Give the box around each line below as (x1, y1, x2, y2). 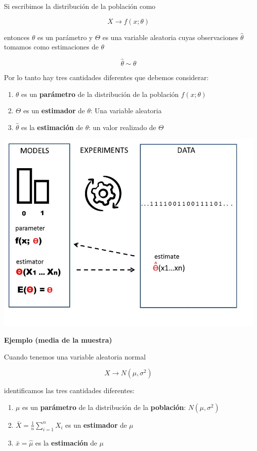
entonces (4, 32, 30, 42)
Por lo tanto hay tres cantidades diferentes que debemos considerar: (4, 72, 209, 82)
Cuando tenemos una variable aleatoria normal (4, 351, 146, 361)
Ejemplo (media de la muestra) (4, 334, 112, 345)
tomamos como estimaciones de (4, 42, 99, 52)
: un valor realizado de (88, 122, 156, 132)
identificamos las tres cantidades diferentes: (4, 385, 135, 396)
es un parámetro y (37, 32, 93, 42)
